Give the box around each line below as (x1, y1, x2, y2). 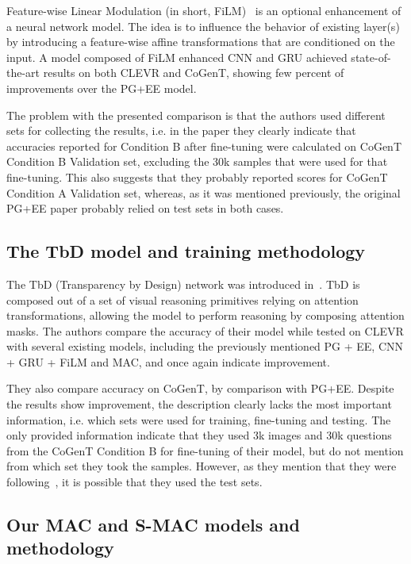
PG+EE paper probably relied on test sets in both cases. (6, 200, 284, 217)
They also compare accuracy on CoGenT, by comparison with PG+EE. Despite (6, 380, 394, 397)
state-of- (351, 48, 391, 65)
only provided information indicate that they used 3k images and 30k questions (6, 427, 392, 443)
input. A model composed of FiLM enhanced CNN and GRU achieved (6, 48, 348, 65)
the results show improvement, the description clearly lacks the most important (6, 396, 392, 412)
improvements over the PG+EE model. (6, 79, 197, 96)
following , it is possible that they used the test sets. (6, 474, 263, 490)
